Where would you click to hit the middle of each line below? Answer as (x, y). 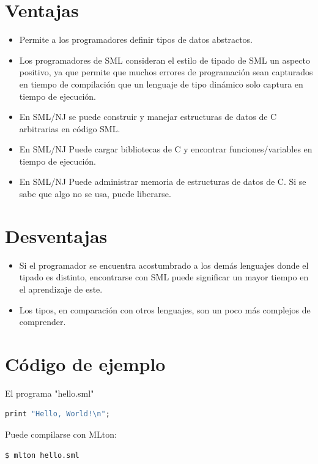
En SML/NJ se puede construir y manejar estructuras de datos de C (148, 117)
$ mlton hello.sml (42, 455)
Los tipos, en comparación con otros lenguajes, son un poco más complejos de (165, 309)
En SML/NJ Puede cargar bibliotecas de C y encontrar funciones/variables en (166, 149)
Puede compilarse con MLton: (61, 434)
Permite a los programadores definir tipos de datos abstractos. (136, 39)
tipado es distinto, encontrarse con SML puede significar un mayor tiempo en (164, 277)
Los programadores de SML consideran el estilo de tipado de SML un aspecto (165, 60)
